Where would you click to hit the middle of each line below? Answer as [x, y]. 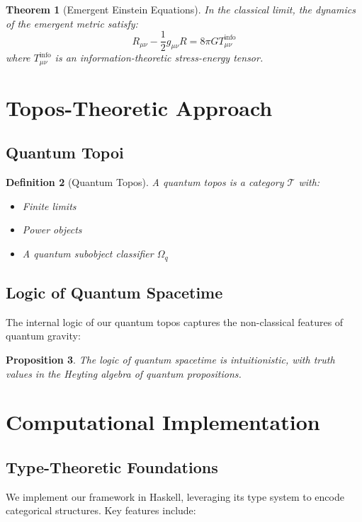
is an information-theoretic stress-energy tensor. [159, 58]
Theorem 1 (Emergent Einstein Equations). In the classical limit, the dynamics [181, 9]
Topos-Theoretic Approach [139, 107]
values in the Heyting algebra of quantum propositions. [124, 373]
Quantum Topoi [65, 152]
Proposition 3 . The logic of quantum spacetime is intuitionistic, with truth [170, 359]
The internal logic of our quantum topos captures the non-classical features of [175, 321]
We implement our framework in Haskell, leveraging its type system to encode [175, 496]
